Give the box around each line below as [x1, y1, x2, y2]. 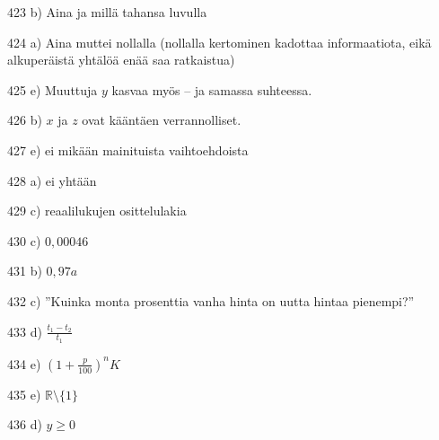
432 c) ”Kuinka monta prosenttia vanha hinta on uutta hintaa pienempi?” [7, 291, 415, 310]
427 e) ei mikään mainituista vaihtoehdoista [7, 140, 249, 159]
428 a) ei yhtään [7, 171, 97, 189]
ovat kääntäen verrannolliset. [82, 110, 241, 129]
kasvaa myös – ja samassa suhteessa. [111, 80, 312, 99]
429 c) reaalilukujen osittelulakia [7, 201, 187, 220]
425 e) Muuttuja [7, 80, 98, 99]
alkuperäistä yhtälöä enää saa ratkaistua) [7, 50, 235, 69]
